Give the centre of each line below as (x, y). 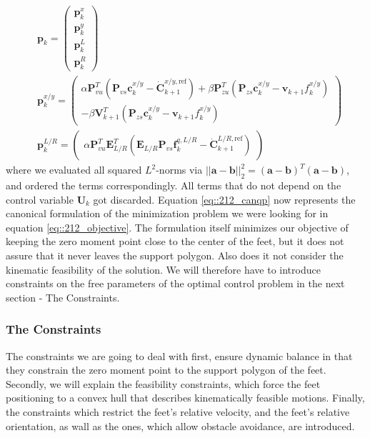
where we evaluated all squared (74, 170)
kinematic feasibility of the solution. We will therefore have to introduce (163, 269)
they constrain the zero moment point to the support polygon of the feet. (166, 370)
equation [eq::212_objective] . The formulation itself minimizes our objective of (177, 227)
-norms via (179, 170)
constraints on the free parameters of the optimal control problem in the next (175, 283)
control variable (40, 199)
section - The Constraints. (63, 297)
